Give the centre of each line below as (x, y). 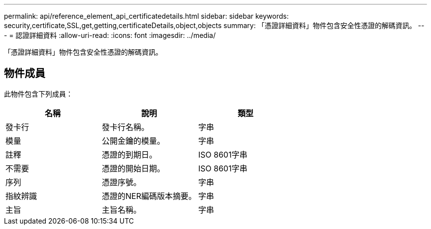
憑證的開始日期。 (133, 168)
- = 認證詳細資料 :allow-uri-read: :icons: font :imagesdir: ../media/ (110, 35)
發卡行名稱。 (125, 127)
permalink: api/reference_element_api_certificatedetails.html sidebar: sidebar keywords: (146, 16)
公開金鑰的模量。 (133, 141)
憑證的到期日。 (129, 154)
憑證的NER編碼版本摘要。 (149, 196)
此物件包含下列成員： (38, 94)
